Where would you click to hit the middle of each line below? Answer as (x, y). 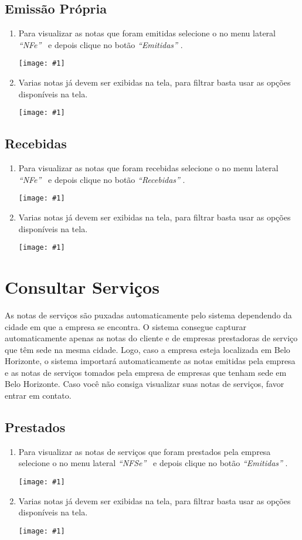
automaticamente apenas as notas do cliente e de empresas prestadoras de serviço (151, 338)
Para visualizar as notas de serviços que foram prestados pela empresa (145, 451)
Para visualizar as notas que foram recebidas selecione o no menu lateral (148, 168)
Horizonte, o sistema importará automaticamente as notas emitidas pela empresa (150, 361)
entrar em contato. (38, 395)
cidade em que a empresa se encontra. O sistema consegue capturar (125, 326)
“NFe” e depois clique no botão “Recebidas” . (102, 179)
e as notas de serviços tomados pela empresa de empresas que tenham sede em (146, 372)
